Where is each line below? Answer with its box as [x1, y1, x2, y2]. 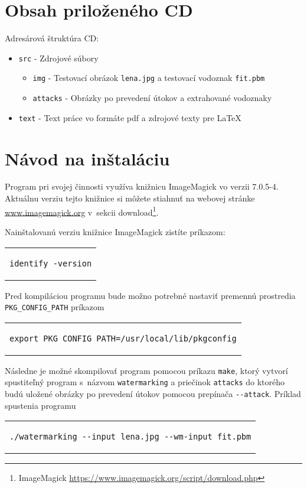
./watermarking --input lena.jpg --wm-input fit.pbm [9, 432, 252, 442]
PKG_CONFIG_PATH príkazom [5, 301, 104, 313]
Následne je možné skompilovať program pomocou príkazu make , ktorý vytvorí [5, 364, 288, 376]
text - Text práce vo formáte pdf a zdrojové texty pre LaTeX [18, 111, 241, 123]
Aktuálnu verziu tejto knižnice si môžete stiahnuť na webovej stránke [5, 192, 255, 204]
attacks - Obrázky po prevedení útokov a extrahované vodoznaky [32, 92, 272, 104]
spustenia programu [5, 399, 76, 411]
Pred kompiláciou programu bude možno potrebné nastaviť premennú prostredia [5, 289, 296, 301]
